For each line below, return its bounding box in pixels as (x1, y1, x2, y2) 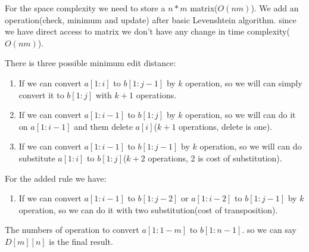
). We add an (251, 2, 299, 14)
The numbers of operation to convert (5, 223, 139, 236)
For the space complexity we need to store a (5, 2, 166, 14)
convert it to (18, 88, 64, 101)
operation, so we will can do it (185, 108, 296, 121)
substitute (18, 151, 55, 164)
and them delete (74, 120, 133, 132)
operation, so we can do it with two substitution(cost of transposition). (18, 203, 278, 216)
